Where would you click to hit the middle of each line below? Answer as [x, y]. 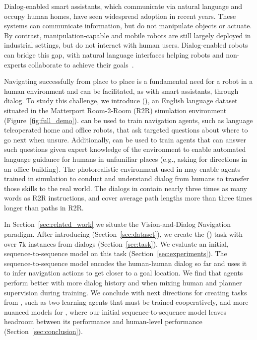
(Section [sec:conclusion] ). [43, 331]
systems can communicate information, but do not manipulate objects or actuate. [128, 26]
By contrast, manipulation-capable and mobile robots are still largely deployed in [128, 35]
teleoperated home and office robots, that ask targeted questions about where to [126, 130]
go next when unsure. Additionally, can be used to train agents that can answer [125, 139]
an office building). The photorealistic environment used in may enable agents [122, 169]
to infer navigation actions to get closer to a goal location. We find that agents [124, 273]
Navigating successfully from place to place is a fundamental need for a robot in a [128, 81]
